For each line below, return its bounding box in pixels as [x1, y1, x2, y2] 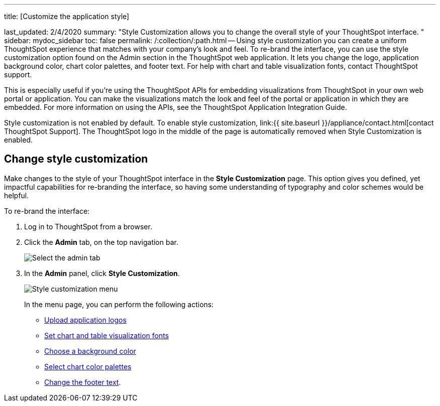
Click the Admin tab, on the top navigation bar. [24, 237, 178, 246]
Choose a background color [44, 346, 137, 355]
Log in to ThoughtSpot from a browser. [24, 222, 152, 231]
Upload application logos [44, 315, 127, 324]
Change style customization [4, 153, 148, 166]
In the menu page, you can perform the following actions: [24, 300, 214, 309]
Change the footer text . [44, 377, 121, 386]
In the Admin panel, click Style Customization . [24, 268, 180, 278]
